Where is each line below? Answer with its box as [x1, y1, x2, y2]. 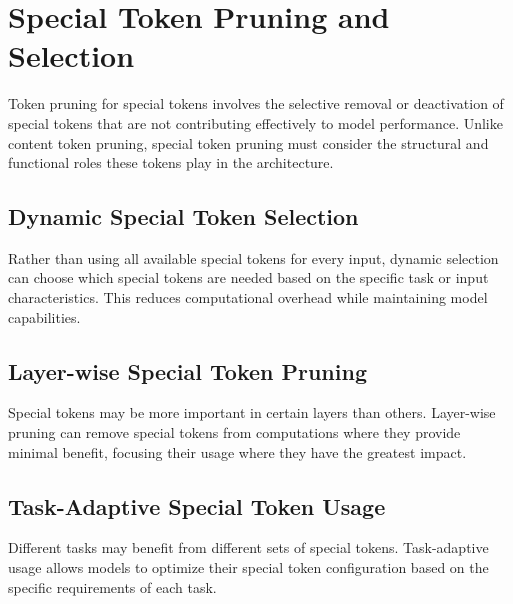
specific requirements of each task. [8, 576, 217, 597]
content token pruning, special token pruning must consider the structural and [8, 132, 489, 153]
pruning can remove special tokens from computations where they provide [8, 422, 461, 443]
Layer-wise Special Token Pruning [8, 355, 367, 386]
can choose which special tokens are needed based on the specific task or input [8, 267, 489, 288]
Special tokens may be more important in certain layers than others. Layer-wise [8, 402, 496, 423]
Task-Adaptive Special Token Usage [8, 490, 386, 521]
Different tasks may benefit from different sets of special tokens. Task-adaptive [8, 537, 489, 558]
